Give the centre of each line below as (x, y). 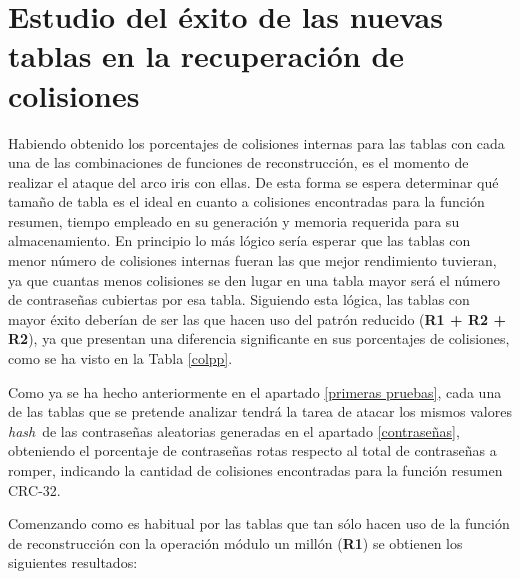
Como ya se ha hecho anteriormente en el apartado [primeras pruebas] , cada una (255, 391)
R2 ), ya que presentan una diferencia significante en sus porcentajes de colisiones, (259, 338)
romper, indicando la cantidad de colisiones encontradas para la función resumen (255, 470)
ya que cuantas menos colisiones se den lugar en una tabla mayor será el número (254, 279)
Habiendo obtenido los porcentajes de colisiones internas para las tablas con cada (256, 142)
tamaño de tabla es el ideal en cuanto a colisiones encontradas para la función (246, 201)
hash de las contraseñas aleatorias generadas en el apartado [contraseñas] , (234, 430)
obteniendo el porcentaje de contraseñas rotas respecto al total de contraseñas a (252, 450)
